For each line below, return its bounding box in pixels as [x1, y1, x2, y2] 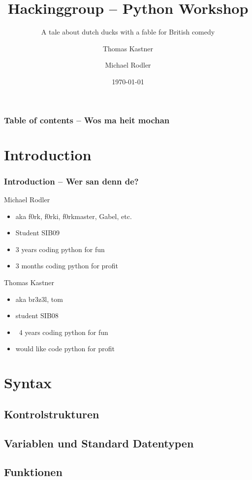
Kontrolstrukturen [4, 406, 99, 421]
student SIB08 [15, 310, 59, 321]
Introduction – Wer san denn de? [4, 175, 139, 187]
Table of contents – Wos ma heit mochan [4, 113, 170, 126]
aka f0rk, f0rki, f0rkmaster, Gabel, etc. [15, 211, 132, 221]
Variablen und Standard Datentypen [4, 435, 194, 450]
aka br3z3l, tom [15, 294, 63, 304]
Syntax [4, 372, 52, 393]
